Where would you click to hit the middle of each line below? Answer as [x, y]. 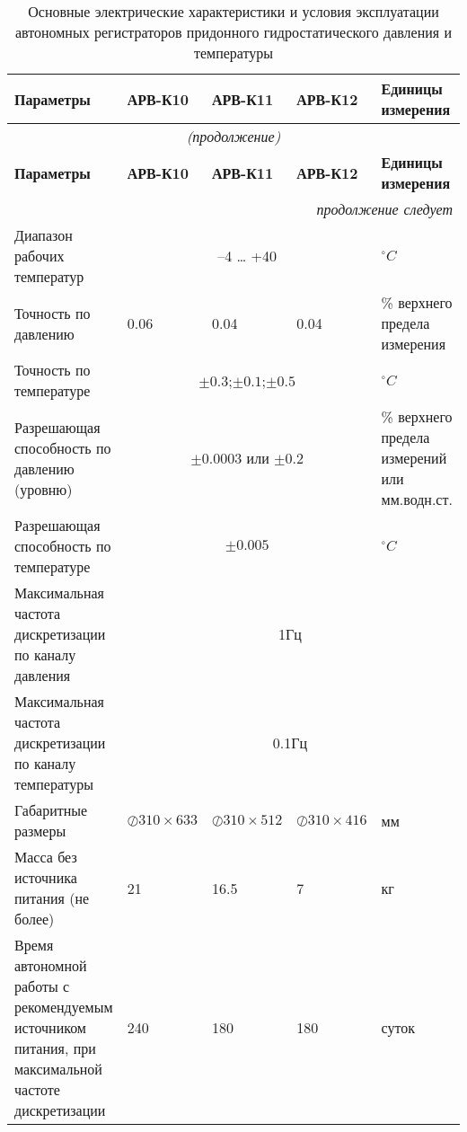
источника [46, 877]
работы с [42, 986]
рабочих [40, 256]
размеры [40, 831]
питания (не [52, 898]
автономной [51, 965]
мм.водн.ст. [417, 499]
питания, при [55, 1048]
